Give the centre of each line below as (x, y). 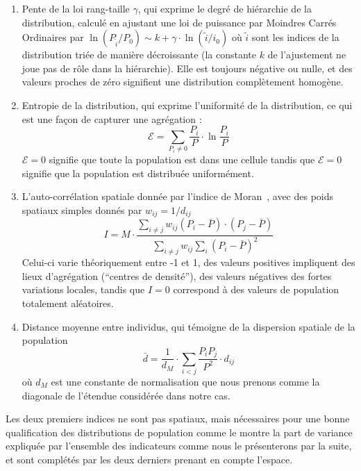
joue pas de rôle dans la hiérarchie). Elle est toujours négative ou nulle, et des (187, 68)
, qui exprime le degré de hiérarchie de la (225, 8)
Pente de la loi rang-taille (76, 8)
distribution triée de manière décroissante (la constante (139, 55)
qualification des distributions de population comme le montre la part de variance (179, 432)
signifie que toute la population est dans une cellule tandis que (182, 159)
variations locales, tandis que (83, 289)
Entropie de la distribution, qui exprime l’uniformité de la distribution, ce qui (187, 105)
